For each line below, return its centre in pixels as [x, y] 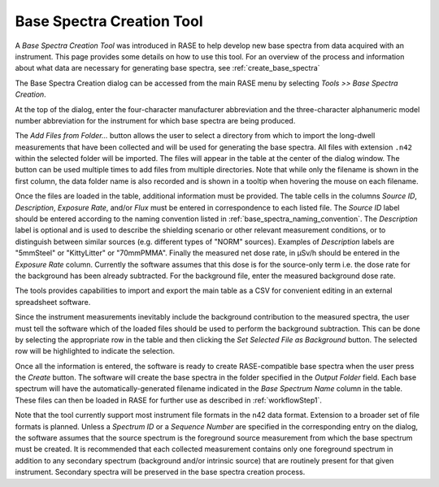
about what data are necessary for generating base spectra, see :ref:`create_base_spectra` [167, 68]
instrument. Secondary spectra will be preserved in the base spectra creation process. [160, 472]
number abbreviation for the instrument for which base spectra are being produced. [155, 120]
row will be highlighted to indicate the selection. [95, 351]
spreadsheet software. [53, 302]
